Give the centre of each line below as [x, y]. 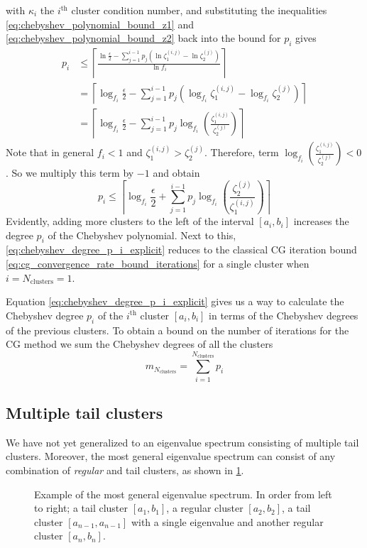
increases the [321, 221]
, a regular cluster [205, 508]
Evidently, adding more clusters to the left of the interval [130, 221]
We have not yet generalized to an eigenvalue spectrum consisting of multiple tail [182, 442]
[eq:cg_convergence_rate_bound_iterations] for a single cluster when [158, 264]
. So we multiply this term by [70, 173]
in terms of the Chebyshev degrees [284, 315]
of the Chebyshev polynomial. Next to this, [142, 235]
